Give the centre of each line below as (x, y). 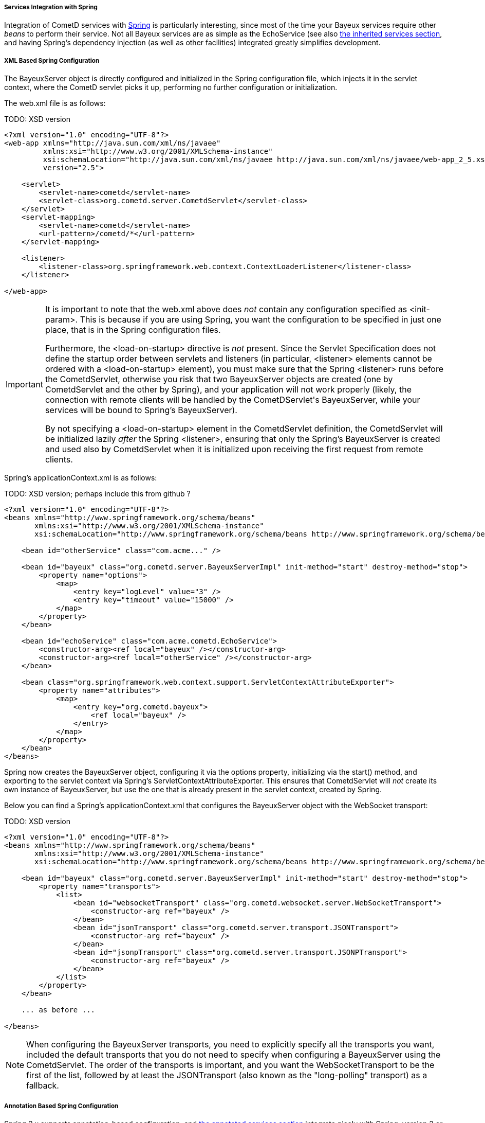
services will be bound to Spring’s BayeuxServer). (141, 410)
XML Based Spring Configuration (52, 60)
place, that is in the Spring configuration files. (133, 330)
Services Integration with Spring (51, 7)
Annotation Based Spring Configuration (61, 1106)
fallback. (43, 1086)
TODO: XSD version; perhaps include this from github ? (97, 494)
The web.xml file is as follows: (55, 103)
